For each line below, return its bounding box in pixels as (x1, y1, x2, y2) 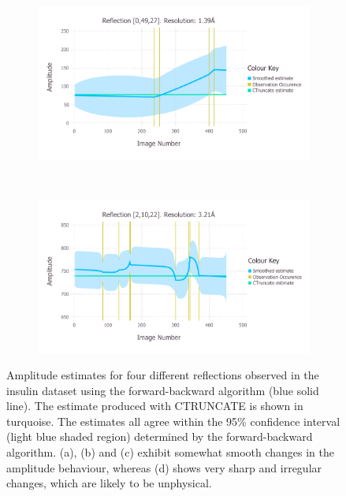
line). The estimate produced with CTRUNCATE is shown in (6, 397, 303, 414)
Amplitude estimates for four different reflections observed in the (6, 367, 319, 383)
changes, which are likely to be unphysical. (6, 475, 212, 491)
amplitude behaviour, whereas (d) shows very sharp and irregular (6, 459, 322, 475)
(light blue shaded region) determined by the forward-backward (6, 428, 313, 445)
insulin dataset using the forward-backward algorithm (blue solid (6, 382, 319, 398)
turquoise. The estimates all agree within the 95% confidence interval (6, 412, 340, 429)
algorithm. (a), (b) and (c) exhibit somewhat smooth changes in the (6, 444, 334, 461)
